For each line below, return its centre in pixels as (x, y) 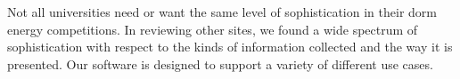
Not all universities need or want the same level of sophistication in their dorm (222, 12)
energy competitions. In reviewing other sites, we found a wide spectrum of (213, 29)
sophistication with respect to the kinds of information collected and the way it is (230, 47)
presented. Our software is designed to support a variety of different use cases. (220, 63)
